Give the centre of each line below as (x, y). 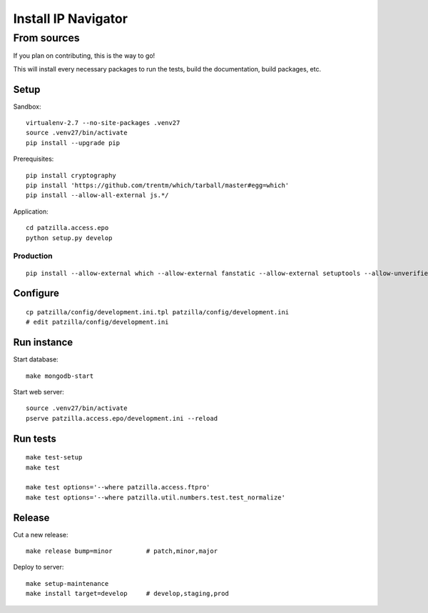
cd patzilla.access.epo (67, 228)
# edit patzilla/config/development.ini (97, 322)
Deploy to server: (39, 567)
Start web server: (39, 392)
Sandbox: (27, 106)
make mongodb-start (60, 376)
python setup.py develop (69, 238)
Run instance (43, 343)
